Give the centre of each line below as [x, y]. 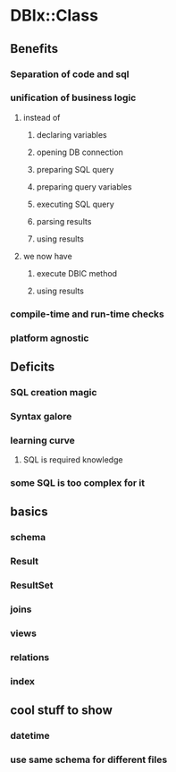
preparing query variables [84, 187]
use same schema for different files [89, 759]
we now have [47, 256]
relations [30, 657]
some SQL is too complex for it [78, 483]
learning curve [42, 440]
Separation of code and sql [70, 74]
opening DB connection [80, 152]
